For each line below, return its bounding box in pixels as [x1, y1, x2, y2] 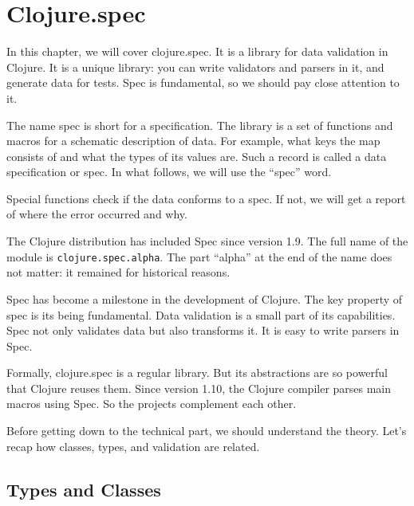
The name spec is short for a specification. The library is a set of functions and [6, 116, 393, 133]
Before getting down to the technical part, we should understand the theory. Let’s [6, 422, 407, 439]
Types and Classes [6, 477, 161, 501]
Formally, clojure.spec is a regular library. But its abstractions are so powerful [6, 364, 388, 381]
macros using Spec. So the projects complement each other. [6, 395, 297, 412]
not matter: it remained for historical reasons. [6, 264, 231, 280]
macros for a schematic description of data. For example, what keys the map [6, 132, 380, 149]
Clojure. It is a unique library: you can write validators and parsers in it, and [6, 58, 384, 75]
